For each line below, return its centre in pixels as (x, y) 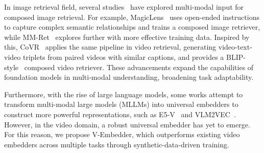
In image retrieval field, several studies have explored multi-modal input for (124, 7)
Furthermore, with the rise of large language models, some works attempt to (124, 94)
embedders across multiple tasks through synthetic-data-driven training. (117, 144)
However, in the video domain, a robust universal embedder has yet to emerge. (127, 124)
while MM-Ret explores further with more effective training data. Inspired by (127, 37)
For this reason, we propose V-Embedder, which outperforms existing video (122, 134)
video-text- (235, 47)
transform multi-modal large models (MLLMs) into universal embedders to (121, 104)
